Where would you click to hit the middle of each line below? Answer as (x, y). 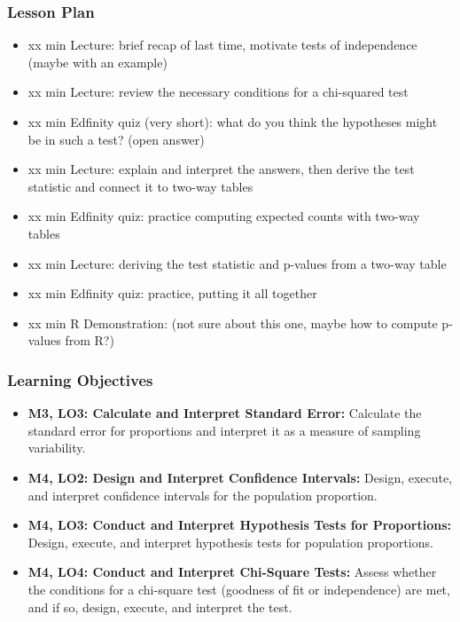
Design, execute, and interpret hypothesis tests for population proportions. (230, 542)
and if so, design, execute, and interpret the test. (160, 606)
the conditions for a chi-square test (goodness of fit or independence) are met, (239, 589)
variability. (57, 448)
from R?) (90, 340)
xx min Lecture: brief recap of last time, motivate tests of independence (222, 45)
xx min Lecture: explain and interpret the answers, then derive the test (221, 169)
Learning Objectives (80, 379)
